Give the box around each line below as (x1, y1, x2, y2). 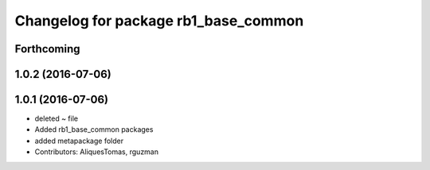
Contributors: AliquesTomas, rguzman (34, 147, 159, 156)
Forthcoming (14, 42, 80, 56)
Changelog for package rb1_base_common (14, 12, 304, 29)
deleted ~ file (34, 114, 79, 123)
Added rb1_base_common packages (34, 125, 154, 134)
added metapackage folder (34, 136, 123, 145)
